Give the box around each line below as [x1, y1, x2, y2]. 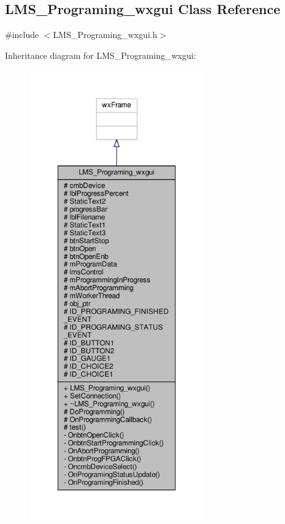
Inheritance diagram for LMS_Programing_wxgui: [5, 48, 196, 61]
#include [5, 28, 39, 41]
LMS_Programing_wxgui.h [53, 28, 158, 41]
